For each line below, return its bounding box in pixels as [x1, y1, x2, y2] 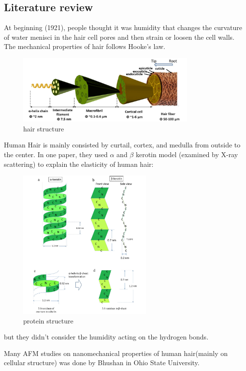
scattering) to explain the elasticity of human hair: [4, 159, 154, 169]
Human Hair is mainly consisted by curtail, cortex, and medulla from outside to [4, 140, 241, 150]
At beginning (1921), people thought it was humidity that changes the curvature [4, 22, 242, 32]
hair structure [23, 123, 64, 133]
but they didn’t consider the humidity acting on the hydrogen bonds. [4, 332, 209, 342]
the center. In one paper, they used [4, 149, 108, 159]
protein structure [23, 315, 73, 325]
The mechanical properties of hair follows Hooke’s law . [4, 41, 166, 51]
